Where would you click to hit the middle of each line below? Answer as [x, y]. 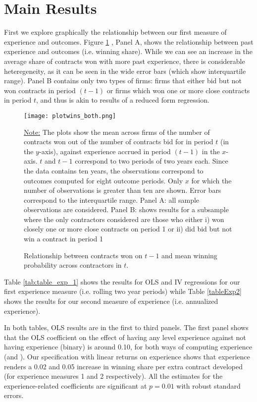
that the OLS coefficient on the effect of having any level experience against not [125, 337]
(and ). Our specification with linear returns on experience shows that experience [127, 356]
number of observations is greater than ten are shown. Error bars [123, 190]
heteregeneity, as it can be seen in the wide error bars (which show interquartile [125, 71]
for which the [211, 180]
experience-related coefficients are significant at [76, 385]
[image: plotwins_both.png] [70, 116]
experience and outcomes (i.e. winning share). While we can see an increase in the [128, 51]
